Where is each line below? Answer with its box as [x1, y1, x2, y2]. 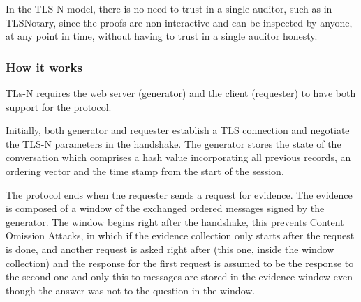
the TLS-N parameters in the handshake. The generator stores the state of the [6, 136, 341, 151]
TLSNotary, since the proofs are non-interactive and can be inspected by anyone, [6, 15, 353, 29]
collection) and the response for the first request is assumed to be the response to [6, 255, 354, 270]
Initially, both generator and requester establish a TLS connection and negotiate [6, 123, 350, 137]
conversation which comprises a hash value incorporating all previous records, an [6, 150, 351, 165]
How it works [6, 58, 82, 75]
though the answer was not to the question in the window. [6, 282, 256, 297]
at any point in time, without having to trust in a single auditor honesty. [6, 29, 318, 43]
